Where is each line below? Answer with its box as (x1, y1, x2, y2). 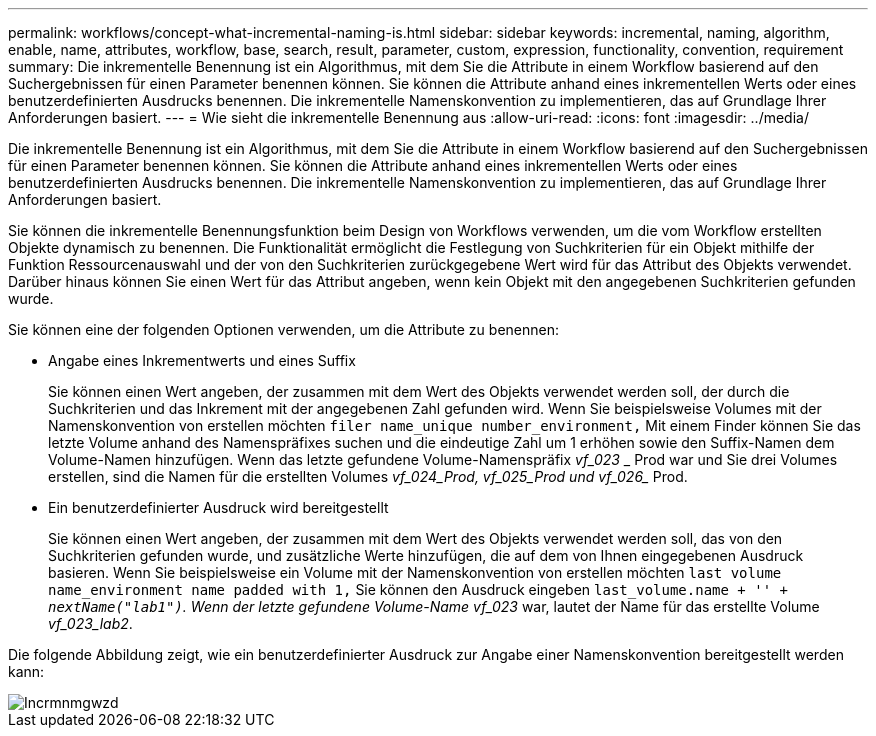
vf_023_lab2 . (48, 615, 133, 632)
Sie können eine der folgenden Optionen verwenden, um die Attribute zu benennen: (8, 321, 559, 338)
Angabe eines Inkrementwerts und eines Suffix (48, 352, 356, 369)
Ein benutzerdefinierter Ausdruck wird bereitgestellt (48, 499, 389, 516)
